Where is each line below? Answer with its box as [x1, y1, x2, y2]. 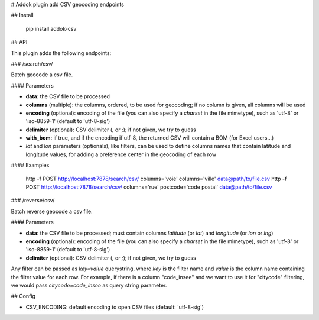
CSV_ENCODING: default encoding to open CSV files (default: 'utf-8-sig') [25, 303, 204, 311]
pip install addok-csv [25, 25, 77, 32]
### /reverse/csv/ [11, 197, 55, 204]
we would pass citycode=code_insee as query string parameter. [11, 282, 167, 289]
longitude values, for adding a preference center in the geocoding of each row [25, 151, 217, 158]
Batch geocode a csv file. [11, 71, 73, 78]
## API [11, 38, 28, 46]
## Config [11, 293, 35, 300]
